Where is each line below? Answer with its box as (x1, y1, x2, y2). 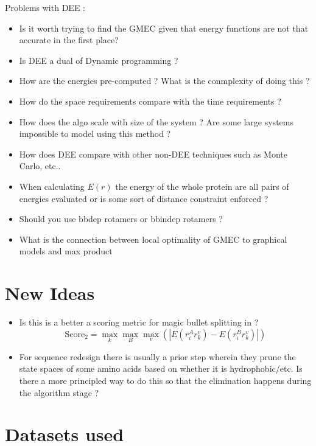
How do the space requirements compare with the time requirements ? (19, 94, 281, 107)
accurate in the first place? (19, 33, 119, 46)
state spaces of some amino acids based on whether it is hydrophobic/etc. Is (19, 362, 303, 375)
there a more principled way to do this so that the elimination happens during (19, 374, 312, 387)
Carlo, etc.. (19, 159, 61, 172)
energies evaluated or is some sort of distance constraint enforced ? (19, 192, 269, 204)
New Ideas (5, 280, 95, 305)
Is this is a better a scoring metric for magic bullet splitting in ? (19, 316, 259, 329)
